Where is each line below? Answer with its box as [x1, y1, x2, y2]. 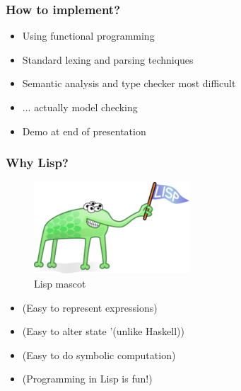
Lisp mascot [34, 276, 86, 290]
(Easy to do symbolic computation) [22, 347, 176, 362]
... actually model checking [22, 100, 138, 114]
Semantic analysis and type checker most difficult [22, 76, 236, 91]
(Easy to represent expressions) [22, 300, 158, 314]
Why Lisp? [6, 154, 69, 171]
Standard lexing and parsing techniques [22, 52, 194, 67]
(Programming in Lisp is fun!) [22, 371, 153, 386]
